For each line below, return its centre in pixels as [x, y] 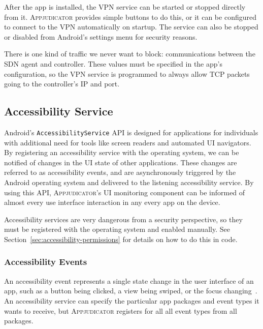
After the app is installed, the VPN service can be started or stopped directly [125, 7]
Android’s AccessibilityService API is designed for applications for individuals [131, 132]
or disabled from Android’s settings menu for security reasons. [101, 36]
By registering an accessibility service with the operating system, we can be [122, 152]
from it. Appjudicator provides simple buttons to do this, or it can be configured [130, 17]
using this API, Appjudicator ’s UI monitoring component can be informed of [125, 192]
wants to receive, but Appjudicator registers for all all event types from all [121, 310]
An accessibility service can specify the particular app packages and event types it [132, 300]
